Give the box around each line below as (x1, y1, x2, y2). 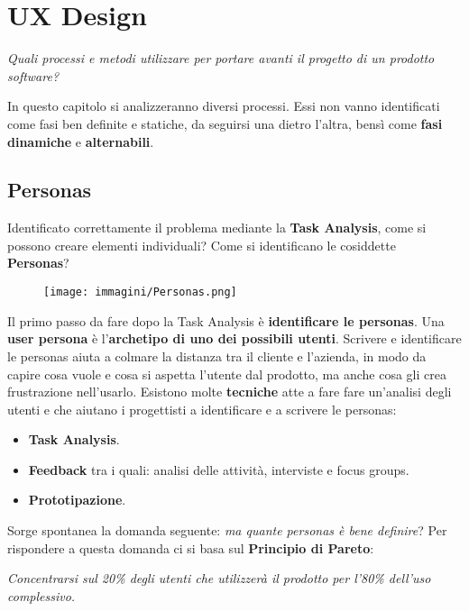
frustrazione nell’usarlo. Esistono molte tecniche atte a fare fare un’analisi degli (7, 382, 452, 401)
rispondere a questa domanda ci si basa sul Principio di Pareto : (7, 538, 374, 557)
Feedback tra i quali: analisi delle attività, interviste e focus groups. (28, 460, 409, 479)
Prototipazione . (28, 490, 126, 509)
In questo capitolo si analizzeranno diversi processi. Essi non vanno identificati (7, 96, 440, 115)
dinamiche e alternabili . (7, 132, 154, 150)
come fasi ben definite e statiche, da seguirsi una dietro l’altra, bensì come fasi (7, 114, 443, 132)
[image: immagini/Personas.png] (43, 286, 237, 299)
